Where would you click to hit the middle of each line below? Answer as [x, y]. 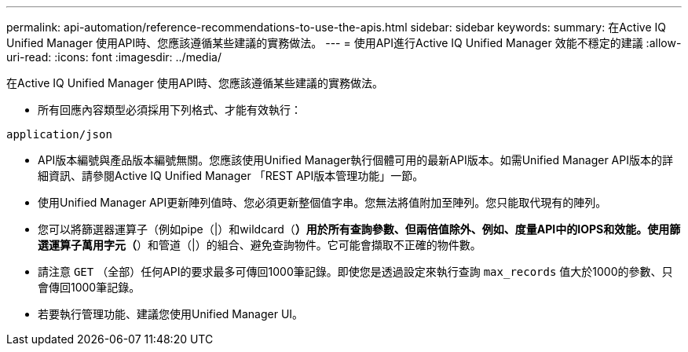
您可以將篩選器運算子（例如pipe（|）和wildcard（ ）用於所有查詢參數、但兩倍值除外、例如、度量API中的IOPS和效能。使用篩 [359, 229]
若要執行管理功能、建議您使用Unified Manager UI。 [171, 314]
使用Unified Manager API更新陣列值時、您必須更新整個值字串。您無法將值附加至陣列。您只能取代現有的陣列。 [322, 202]
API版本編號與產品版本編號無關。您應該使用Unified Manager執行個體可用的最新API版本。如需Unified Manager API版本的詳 [355, 160]
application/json [59, 134]
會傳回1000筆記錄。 [89, 287]
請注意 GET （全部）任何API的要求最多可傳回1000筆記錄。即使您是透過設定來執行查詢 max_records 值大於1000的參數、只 [355, 271]
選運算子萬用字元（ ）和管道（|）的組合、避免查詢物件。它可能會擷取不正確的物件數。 [260, 245]
